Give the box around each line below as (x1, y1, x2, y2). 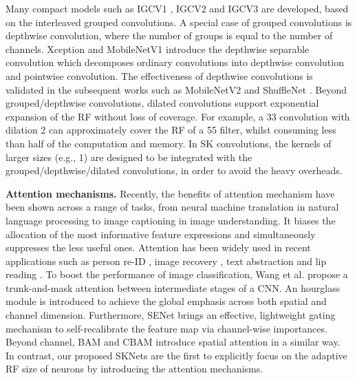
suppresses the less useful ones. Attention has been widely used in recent (6, 240, 311, 255)
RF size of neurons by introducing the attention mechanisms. (6, 361, 263, 376)
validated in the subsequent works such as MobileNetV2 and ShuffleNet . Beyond (6, 82, 347, 96)
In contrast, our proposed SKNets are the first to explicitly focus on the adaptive (6, 348, 347, 362)
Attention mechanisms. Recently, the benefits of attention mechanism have (6, 186, 335, 200)
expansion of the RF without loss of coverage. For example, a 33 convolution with (6, 109, 350, 123)
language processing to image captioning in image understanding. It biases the (6, 213, 336, 227)
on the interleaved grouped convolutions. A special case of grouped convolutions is (6, 14, 352, 29)
